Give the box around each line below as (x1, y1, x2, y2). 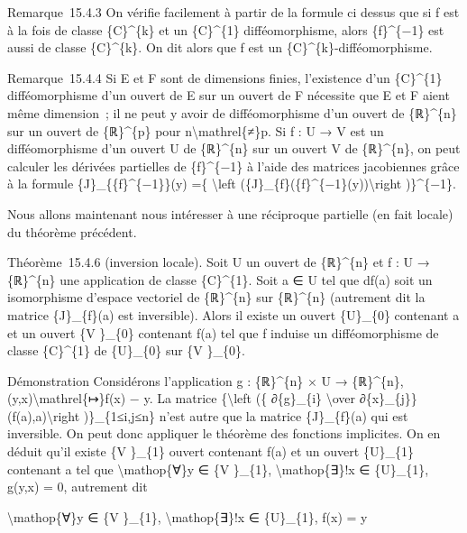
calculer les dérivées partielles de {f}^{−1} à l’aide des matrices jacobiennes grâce (7, 156, 460, 175)
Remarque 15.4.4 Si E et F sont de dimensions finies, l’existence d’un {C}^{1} (7, 68, 443, 87)
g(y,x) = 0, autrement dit (7, 477, 148, 496)
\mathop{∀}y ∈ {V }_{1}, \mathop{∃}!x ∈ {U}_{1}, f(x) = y (7, 507, 368, 526)
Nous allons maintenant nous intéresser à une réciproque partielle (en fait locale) (7, 204, 453, 223)
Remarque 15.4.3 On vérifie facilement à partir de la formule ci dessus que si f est (7, 3, 460, 21)
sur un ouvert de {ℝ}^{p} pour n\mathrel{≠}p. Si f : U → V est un (7, 121, 384, 140)
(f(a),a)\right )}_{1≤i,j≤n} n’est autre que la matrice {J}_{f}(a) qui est (7, 406, 408, 425)
